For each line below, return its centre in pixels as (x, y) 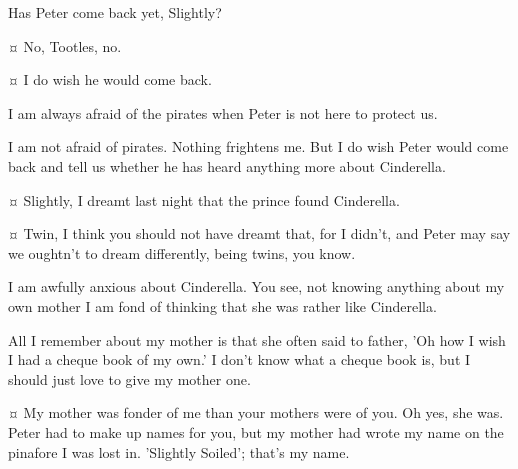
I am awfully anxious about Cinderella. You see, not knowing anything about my (256, 286)
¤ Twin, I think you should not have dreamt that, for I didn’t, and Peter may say (259, 233)
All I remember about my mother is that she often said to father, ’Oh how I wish (257, 339)
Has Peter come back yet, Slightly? (115, 12)
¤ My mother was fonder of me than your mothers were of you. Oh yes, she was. (256, 412)
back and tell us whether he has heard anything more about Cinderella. (227, 165)
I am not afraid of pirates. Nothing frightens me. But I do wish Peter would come (258, 146)
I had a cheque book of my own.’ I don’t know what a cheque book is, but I (239, 359)
